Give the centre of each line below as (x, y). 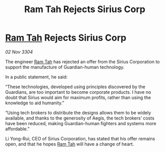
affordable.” (17, 129)
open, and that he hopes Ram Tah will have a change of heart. (70, 144)
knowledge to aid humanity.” (35, 103)
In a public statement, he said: (37, 77)
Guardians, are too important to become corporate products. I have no (78, 92)
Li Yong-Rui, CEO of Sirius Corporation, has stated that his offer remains (80, 138)
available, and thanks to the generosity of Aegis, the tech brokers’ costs (80, 118)
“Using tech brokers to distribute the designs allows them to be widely (78, 112)
